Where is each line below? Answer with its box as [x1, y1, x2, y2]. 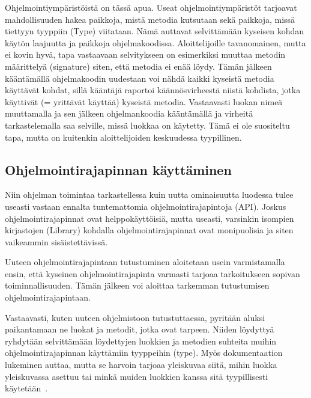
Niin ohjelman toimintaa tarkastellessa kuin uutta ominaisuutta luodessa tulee [5, 188, 294, 201]
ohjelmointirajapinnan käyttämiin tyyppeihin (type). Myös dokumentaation [5, 346, 283, 359]
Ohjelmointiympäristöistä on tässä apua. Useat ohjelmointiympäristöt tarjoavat [5, 1, 297, 13]
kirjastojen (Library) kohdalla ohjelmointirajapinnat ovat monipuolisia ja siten [5, 224, 294, 236]
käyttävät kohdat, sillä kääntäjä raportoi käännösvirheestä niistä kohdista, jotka [5, 84, 301, 96]
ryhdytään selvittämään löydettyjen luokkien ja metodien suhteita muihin [5, 334, 277, 347]
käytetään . [5, 382, 48, 394]
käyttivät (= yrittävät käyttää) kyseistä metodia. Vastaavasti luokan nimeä [5, 95, 283, 108]
